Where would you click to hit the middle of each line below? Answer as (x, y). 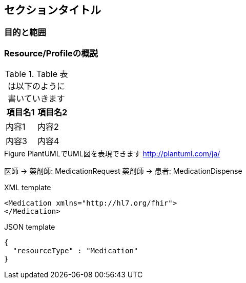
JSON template (30, 227)
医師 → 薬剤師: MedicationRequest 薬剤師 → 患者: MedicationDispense (123, 171)
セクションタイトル (53, 10)
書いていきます (36, 99)
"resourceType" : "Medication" (75, 251)
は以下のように (37, 86)
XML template (28, 188)
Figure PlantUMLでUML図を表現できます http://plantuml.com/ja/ (112, 154)
